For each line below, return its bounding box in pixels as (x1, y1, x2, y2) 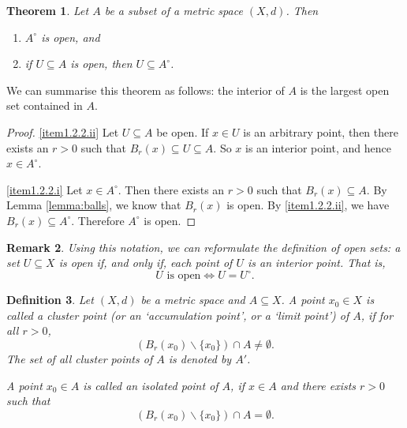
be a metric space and (140, 291, 245, 308)
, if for (360, 306, 394, 323)
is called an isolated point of (83, 377, 218, 393)
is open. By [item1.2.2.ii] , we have (226, 197, 390, 213)
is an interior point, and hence (245, 139, 391, 156)
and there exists (280, 377, 357, 393)
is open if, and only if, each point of (58, 254, 233, 271)
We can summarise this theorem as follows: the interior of (6, 81, 285, 98)
